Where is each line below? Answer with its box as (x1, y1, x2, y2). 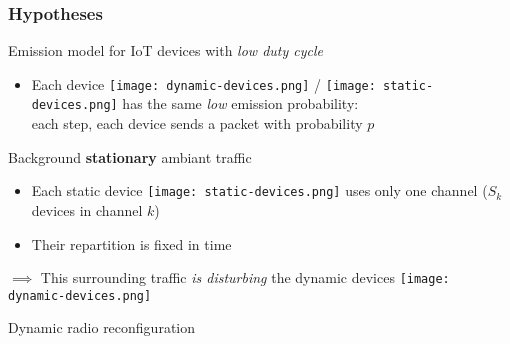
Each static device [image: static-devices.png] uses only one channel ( (31, 180, 488, 201)
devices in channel (31, 199, 143, 220)
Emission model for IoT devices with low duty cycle (8, 40, 323, 61)
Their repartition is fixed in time (31, 233, 232, 254)
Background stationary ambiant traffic (8, 146, 252, 167)
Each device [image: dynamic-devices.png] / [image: (31, 73, 376, 94)
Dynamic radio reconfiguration (8, 317, 196, 338)
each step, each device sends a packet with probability (31, 113, 363, 134)
